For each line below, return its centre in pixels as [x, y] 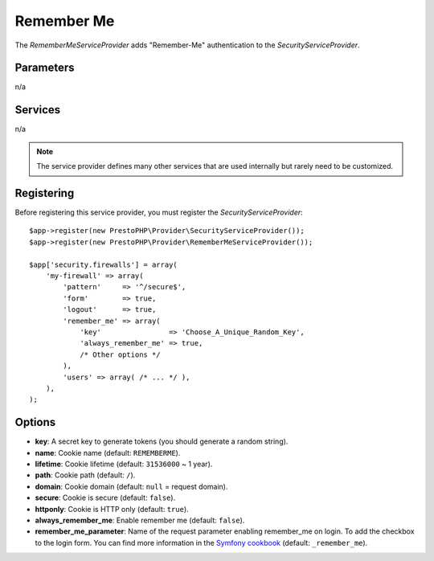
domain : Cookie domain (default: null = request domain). [131, 486]
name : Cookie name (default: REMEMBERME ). [108, 452]
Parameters [45, 68]
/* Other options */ [120, 354]
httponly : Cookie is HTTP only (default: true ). [112, 509]
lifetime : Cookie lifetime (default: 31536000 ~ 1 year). [124, 464]
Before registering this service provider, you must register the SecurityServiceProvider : [159, 212]
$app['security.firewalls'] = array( [104, 264]
